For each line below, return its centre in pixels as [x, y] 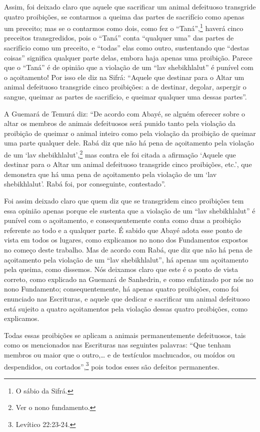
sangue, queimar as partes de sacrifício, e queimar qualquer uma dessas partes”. [125, 96]
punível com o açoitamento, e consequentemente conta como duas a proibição [122, 220]
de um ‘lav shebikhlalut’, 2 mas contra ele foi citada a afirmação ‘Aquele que [120, 153]
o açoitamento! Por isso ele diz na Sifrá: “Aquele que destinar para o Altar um [124, 77]
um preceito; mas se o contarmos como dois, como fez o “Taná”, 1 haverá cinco [124, 27]
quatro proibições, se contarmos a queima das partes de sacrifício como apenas [124, 16]
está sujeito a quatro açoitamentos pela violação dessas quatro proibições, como [126, 308]
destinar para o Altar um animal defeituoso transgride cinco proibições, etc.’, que [128, 164]
